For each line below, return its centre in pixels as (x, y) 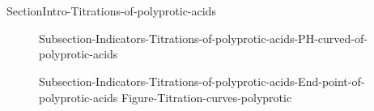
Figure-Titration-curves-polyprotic (207, 97)
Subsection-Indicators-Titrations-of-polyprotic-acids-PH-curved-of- (203, 38)
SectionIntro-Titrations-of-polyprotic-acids (111, 11)
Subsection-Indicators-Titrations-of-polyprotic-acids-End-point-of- (202, 81)
